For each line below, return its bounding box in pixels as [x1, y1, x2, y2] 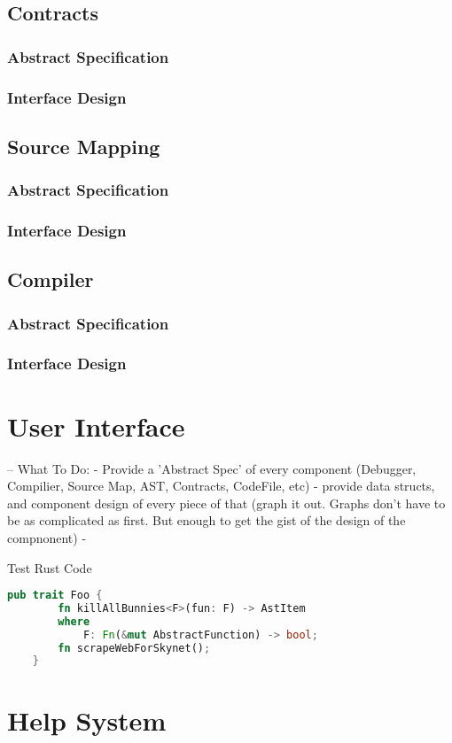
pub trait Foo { [7, 589, 103, 602]
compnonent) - [7, 528, 87, 546]
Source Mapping [7, 132, 160, 159]
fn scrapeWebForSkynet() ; [58, 641, 211, 654]
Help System [7, 701, 167, 738]
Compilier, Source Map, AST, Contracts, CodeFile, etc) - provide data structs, [7, 476, 435, 495]
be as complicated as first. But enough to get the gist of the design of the [7, 511, 406, 530]
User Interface [7, 407, 185, 444]
